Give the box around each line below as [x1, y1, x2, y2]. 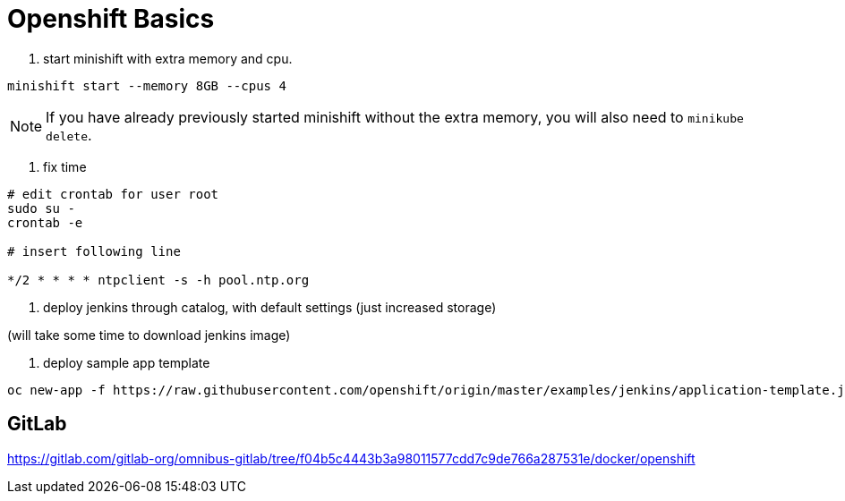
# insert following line [7, 243, 181, 259]
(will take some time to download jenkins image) [7, 327, 291, 343]
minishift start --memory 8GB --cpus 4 [7, 78, 286, 93]
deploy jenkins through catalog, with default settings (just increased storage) [43, 299, 497, 315]
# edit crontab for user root [7, 186, 219, 201]
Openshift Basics [7, 4, 215, 34]
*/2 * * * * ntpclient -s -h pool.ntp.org [7, 272, 310, 287]
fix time [43, 158, 87, 174]
